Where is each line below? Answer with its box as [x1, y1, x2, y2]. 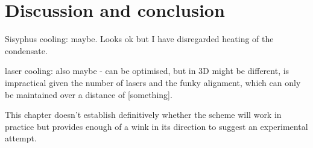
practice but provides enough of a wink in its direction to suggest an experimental [5, 120, 308, 132]
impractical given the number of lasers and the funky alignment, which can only [5, 76, 301, 88]
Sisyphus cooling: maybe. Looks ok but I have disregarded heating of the [5, 32, 274, 45]
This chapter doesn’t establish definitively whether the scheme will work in [5, 108, 282, 121]
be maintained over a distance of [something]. [5, 88, 172, 100]
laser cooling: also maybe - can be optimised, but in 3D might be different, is [5, 64, 289, 77]
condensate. [5, 44, 48, 57]
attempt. [5, 132, 37, 144]
